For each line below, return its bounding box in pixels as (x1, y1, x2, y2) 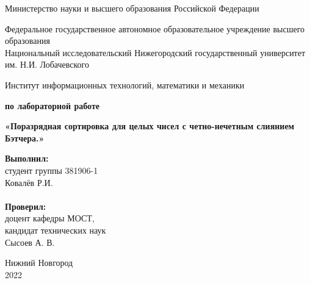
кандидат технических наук (5, 223, 106, 236)
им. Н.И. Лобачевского (5, 58, 89, 71)
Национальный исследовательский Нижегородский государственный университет (5, 46, 306, 59)
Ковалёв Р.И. (5, 176, 53, 188)
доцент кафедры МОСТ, (5, 212, 95, 224)
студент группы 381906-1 (5, 163, 98, 176)
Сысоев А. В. (5, 235, 55, 248)
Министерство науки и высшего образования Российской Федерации (5, 2, 259, 14)
